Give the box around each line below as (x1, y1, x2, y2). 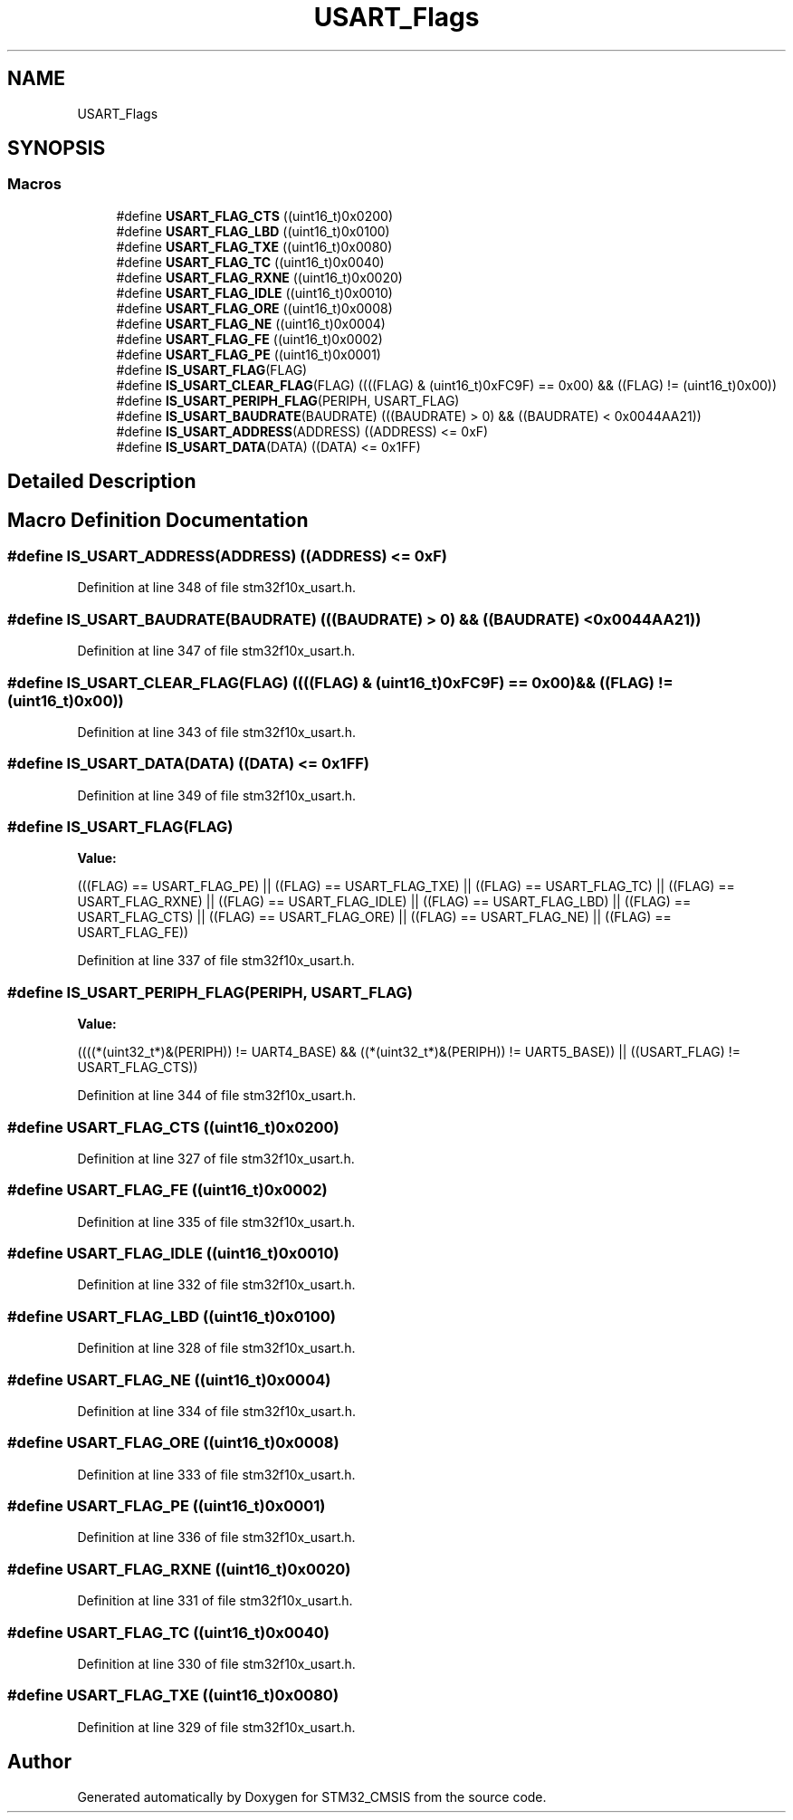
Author (7, 1750, 72, 1774)
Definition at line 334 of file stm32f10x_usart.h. (77, 1403, 356, 1419)
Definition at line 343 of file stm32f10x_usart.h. (77, 723, 356, 740)
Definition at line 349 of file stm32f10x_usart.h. (77, 787, 356, 803)
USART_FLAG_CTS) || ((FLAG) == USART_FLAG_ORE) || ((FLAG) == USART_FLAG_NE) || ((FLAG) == (77, 909, 672, 925)
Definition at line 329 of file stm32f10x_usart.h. (77, 1719, 356, 1735)
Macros (7, 175, 62, 194)
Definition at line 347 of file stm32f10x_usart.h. (77, 643, 356, 659)
